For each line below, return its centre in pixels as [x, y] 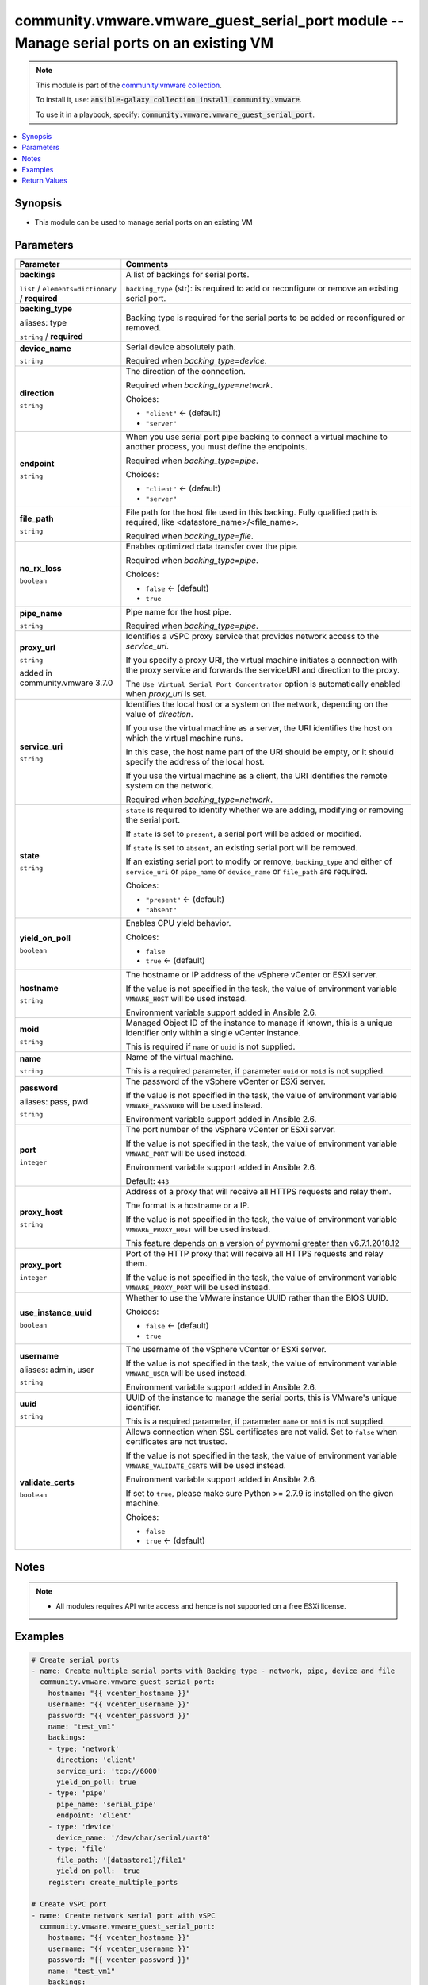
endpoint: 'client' [94, 1815]
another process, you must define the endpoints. [217, 447]
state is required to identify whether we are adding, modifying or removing [265, 810]
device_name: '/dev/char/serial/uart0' [134, 1837]
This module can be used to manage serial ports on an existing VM [143, 222]
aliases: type [43, 323]
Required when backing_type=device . [196, 361]
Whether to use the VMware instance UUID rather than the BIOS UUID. [257, 1298]
